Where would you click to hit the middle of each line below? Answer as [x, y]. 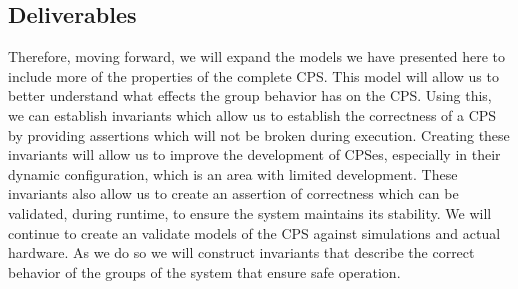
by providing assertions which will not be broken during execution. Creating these [259, 134]
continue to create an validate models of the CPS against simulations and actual [254, 232]
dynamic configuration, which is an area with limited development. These [233, 173]
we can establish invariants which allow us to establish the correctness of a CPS [252, 114]
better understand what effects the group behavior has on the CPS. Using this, [250, 95]
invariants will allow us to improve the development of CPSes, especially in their [254, 154]
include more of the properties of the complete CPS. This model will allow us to [253, 75]
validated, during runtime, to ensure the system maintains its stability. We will [250, 212]
